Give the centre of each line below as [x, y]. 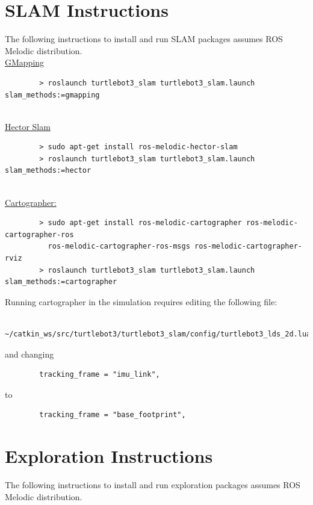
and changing [29, 354]
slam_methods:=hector [48, 171]
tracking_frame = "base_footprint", [113, 415]
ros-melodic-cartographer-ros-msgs [119, 246]
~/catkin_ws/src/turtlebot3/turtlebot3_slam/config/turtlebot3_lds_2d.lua [158, 334]
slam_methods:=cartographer [61, 282]
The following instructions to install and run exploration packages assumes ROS [153, 485]
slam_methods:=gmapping [52, 95]
